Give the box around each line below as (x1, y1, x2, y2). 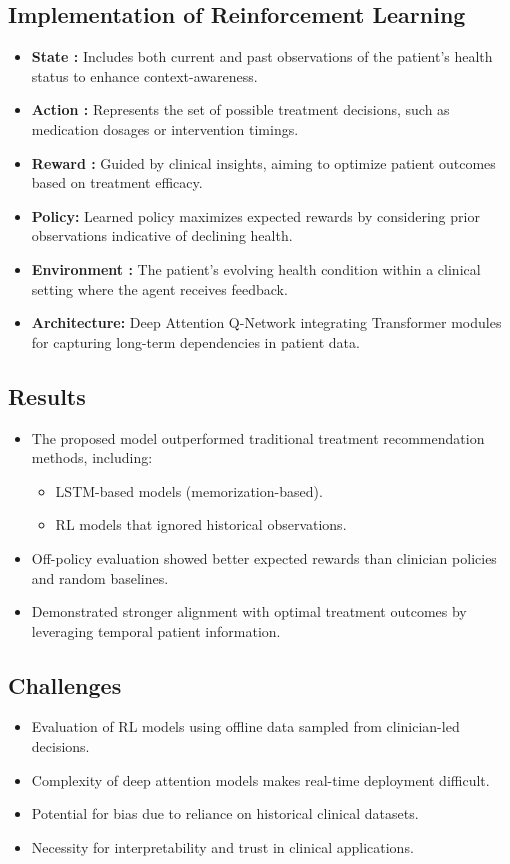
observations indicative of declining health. (31, 225, 293, 246)
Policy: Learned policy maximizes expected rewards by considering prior (31, 205, 480, 226)
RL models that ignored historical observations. (55, 514, 347, 535)
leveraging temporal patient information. (31, 620, 281, 641)
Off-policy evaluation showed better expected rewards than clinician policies (31, 547, 497, 568)
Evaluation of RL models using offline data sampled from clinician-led (31, 716, 460, 737)
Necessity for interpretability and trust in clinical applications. (31, 836, 414, 857)
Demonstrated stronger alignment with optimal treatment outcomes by (31, 601, 467, 622)
